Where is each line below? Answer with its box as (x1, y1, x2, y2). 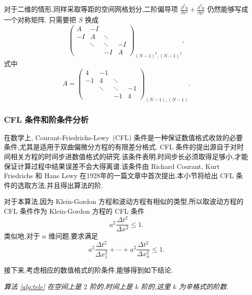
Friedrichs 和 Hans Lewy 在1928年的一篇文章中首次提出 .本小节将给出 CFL (4, 170, 234, 181)
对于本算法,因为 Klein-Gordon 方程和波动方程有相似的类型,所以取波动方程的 (4, 196, 244, 206)
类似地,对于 (4, 231, 40, 241)
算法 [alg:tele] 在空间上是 (4, 281, 82, 292)
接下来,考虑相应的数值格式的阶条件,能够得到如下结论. (4, 265, 173, 275)
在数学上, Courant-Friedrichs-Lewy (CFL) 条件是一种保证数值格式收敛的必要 (4, 132, 243, 142)
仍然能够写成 (207, 4, 248, 14)
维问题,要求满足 (48, 231, 98, 241)
